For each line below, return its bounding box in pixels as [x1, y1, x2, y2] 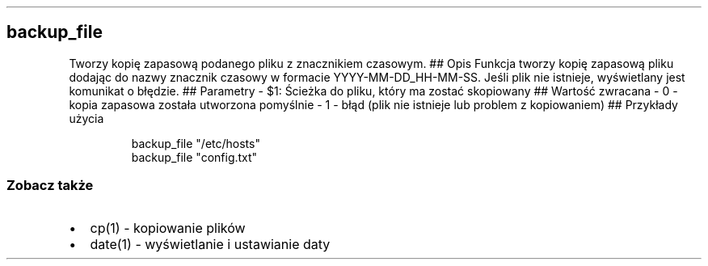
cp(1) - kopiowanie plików [90, 219, 246, 236]
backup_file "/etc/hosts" [131, 136, 260, 150]
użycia [69, 111, 104, 125]
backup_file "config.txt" [131, 150, 258, 164]
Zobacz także [6, 177, 94, 194]
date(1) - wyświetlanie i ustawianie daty [90, 235, 331, 252]
